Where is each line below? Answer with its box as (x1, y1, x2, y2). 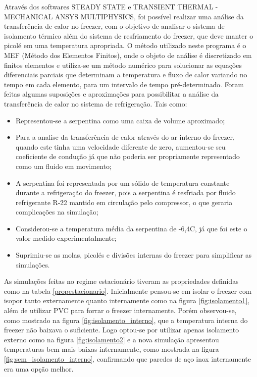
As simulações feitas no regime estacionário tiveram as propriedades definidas (4, 276, 239, 286)
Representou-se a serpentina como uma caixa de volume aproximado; (15, 115, 225, 125)
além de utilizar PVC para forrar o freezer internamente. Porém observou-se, (4, 305, 237, 316)
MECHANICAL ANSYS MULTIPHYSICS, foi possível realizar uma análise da (4, 11, 244, 21)
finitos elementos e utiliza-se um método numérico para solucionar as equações (4, 59, 242, 70)
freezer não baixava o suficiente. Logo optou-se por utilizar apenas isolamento (4, 324, 239, 335)
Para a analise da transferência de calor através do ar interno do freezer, (15, 132, 235, 142)
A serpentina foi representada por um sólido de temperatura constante (15, 177, 230, 188)
